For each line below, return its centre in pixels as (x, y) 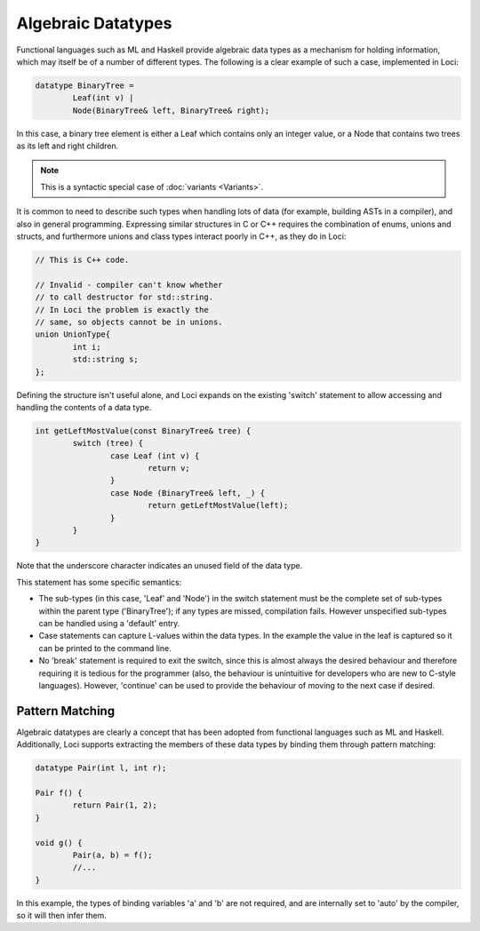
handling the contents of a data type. (84, 407)
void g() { (59, 843)
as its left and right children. (68, 146)
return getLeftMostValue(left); (218, 505)
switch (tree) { (108, 443)
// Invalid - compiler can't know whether (129, 285)
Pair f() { (59, 792)
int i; (87, 347)
